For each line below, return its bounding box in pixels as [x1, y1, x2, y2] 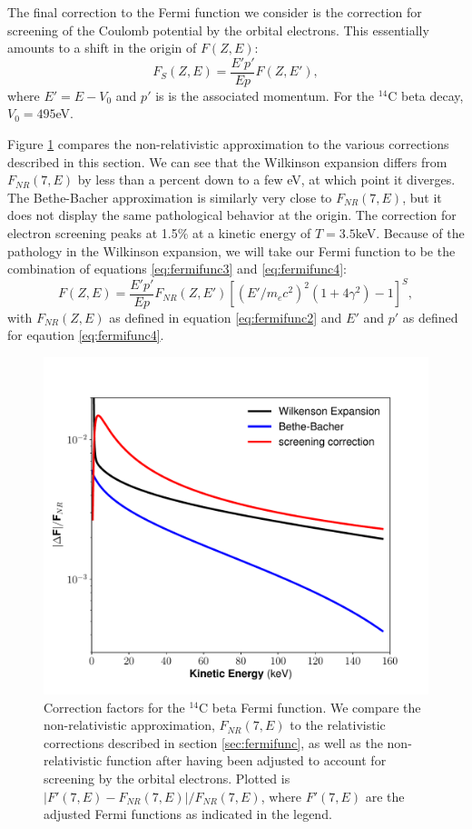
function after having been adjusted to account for [105, 751, 387, 770]
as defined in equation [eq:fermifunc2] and [109, 307, 342, 326]
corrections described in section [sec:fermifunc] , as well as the [44, 733, 383, 752]
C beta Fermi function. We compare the [199, 697, 421, 716]
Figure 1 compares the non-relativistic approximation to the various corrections [7, 135, 449, 154]
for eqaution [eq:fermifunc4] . [7, 325, 164, 345]
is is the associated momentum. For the [155, 85, 374, 105]
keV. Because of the [355, 224, 465, 242]
